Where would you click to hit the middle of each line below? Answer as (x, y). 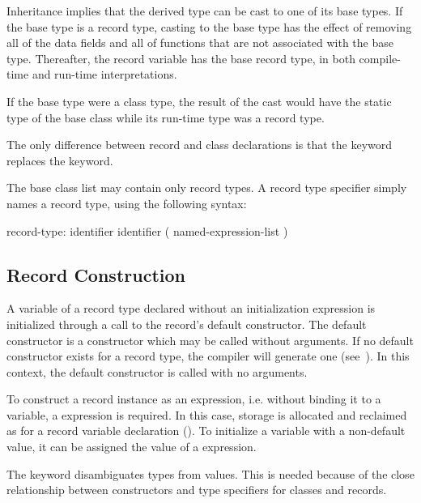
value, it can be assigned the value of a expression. (132, 447)
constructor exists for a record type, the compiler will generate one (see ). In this (208, 356)
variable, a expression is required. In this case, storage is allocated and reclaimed (207, 414)
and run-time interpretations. (104, 74)
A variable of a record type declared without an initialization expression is (191, 308)
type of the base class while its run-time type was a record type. (166, 117)
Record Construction (96, 274)
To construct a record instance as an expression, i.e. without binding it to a (194, 399)
